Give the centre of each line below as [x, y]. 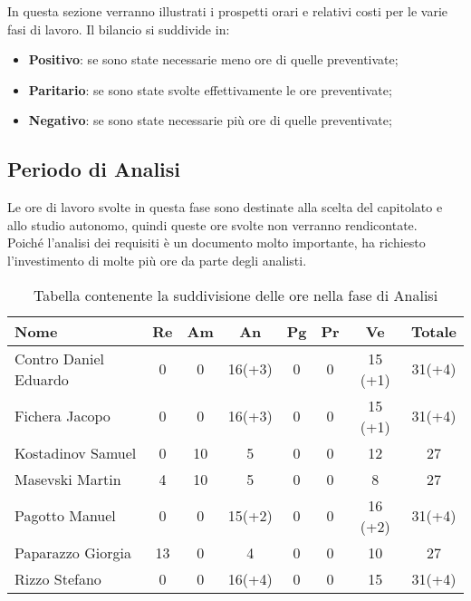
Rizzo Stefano [58, 578]
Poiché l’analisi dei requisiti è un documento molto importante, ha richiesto [216, 242]
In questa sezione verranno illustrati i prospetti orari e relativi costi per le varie [228, 11]
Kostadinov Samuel [76, 452]
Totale [433, 331]
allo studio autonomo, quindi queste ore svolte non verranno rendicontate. [212, 224]
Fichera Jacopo [62, 416]
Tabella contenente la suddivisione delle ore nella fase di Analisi [235, 295]
